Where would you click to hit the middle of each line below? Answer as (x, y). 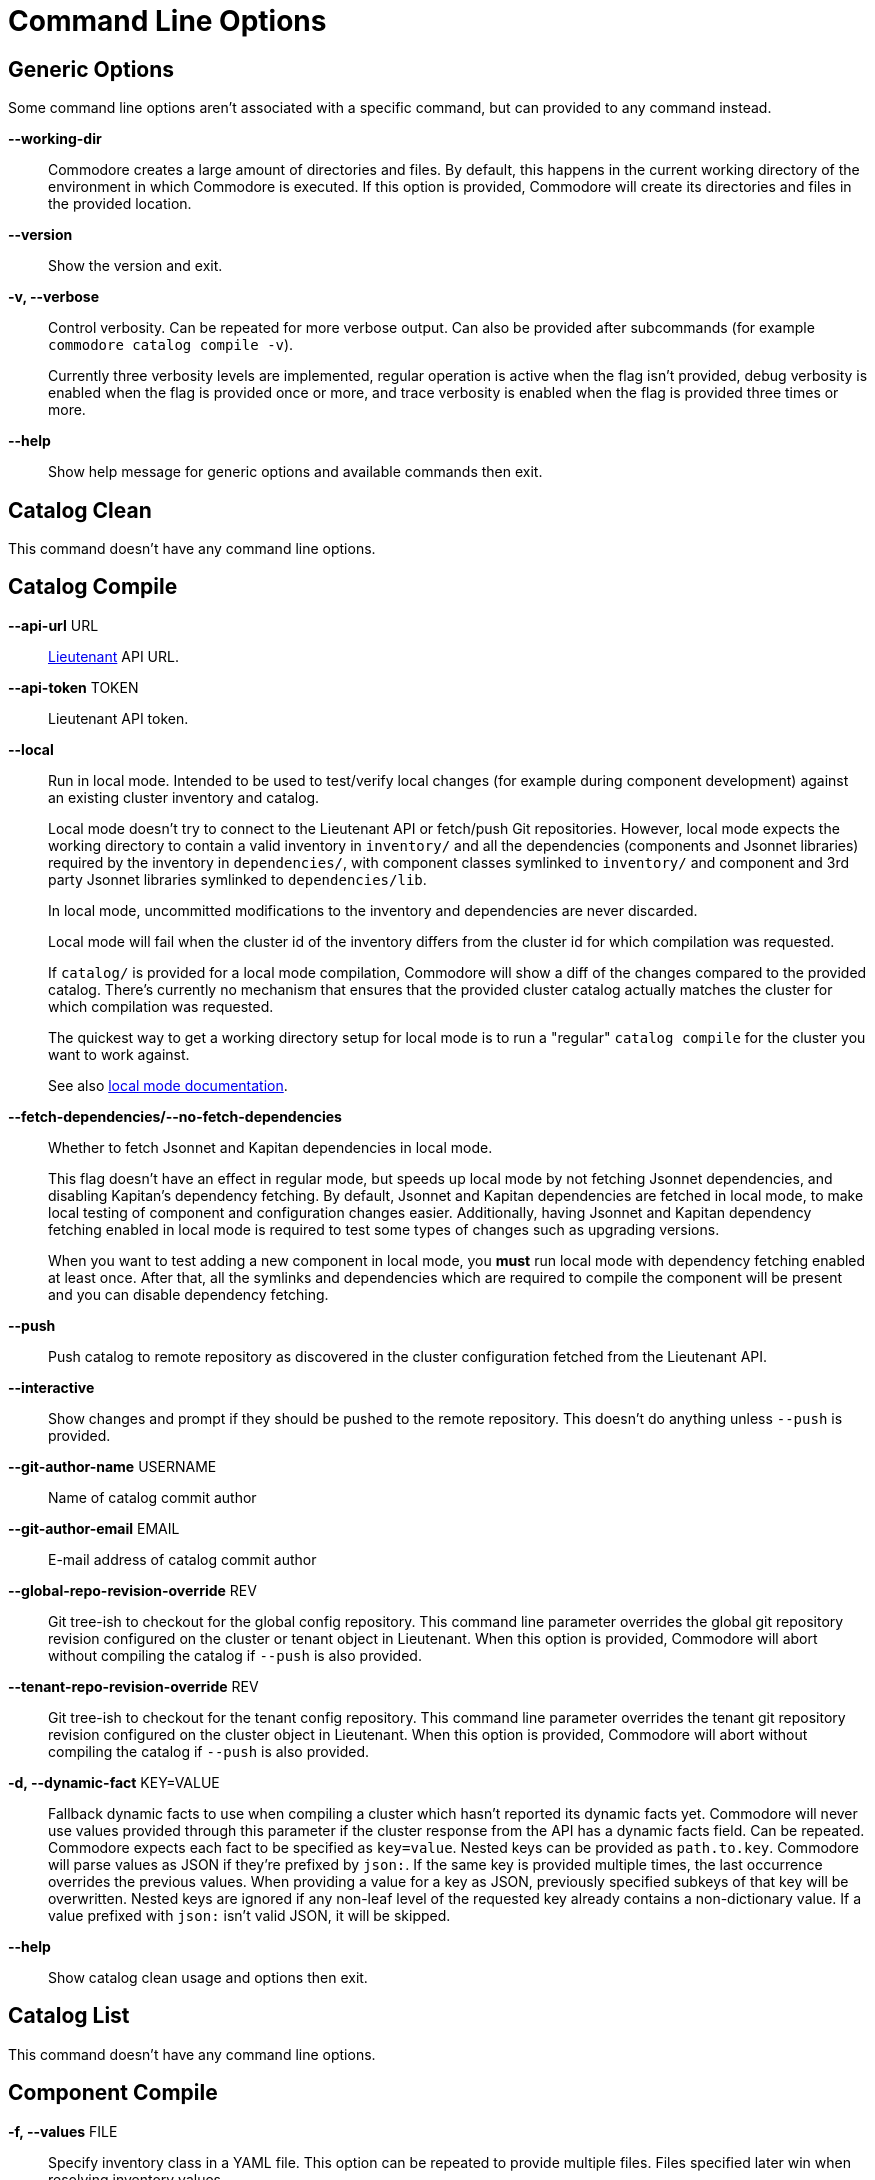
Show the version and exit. (135, 266)
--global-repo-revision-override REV (132, 1590)
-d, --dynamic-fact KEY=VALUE (114, 1782)
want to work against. (119, 1054)
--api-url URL (53, 625)
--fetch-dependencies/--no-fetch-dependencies (175, 1116)
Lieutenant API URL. (113, 656)
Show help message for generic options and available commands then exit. (295, 472)
